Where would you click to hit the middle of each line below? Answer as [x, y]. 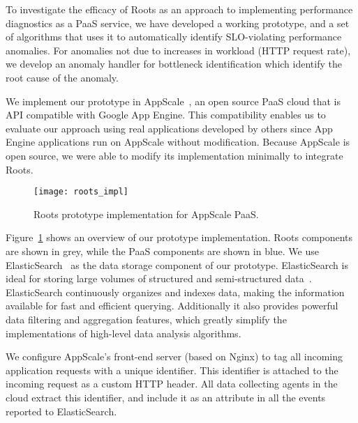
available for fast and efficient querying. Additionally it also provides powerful [172, 306]
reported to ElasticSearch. [61, 411]
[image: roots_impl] [81, 192]
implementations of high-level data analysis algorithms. [124, 333]
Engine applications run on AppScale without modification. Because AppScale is [178, 142]
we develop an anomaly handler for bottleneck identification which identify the [174, 64]
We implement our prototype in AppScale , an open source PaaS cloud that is [173, 101]
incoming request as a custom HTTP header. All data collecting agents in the [172, 384]
